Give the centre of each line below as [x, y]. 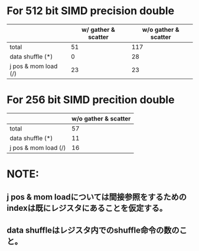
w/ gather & [98, 30]
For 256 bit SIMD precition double [91, 100]
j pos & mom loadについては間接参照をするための [97, 197]
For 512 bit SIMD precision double [91, 11]
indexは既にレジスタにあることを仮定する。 [87, 208]
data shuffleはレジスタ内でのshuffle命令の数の [93, 230]
